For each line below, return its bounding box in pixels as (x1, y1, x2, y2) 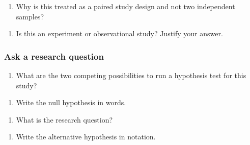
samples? (16, 11, 44, 21)
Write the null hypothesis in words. (16, 97, 126, 108)
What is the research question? (16, 114, 113, 125)
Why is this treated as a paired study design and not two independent (16, 1, 235, 11)
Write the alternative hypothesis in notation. (16, 131, 156, 142)
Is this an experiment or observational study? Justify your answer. (16, 28, 223, 39)
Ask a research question (4, 50, 104, 62)
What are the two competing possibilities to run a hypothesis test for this (16, 70, 246, 80)
